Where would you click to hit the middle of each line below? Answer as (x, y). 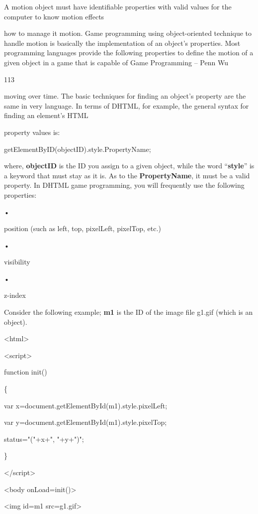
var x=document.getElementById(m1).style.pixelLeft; (86, 405)
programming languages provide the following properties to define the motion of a (129, 53)
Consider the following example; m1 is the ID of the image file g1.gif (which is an (129, 312)
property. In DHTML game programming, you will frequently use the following (124, 185)
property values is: (32, 132)
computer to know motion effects (54, 16)
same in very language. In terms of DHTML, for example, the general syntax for (127, 105)
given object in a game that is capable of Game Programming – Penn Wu (116, 62)
